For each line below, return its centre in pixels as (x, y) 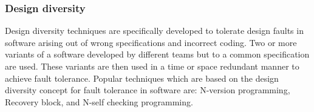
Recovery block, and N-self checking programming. (99, 101)
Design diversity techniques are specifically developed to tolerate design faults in (154, 31)
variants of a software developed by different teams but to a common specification (157, 54)
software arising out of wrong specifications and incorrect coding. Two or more (151, 42)
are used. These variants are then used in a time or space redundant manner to (152, 66)
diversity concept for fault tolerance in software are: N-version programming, (148, 90)
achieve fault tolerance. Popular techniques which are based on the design (142, 78)
